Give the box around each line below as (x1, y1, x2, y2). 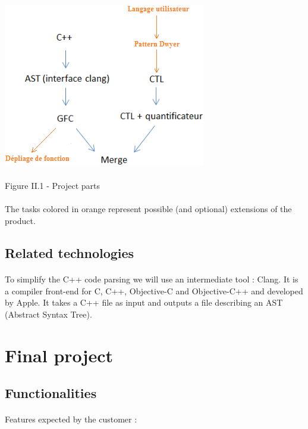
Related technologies (5, 243, 134, 262)
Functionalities (5, 384, 97, 402)
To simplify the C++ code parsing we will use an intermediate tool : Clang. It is (5, 272, 298, 285)
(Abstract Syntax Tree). (5, 307, 92, 320)
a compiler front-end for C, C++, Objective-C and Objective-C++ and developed (5, 284, 303, 297)
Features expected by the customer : (5, 413, 137, 425)
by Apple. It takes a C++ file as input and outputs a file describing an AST (5, 296, 283, 309)
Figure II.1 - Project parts (5, 179, 100, 192)
